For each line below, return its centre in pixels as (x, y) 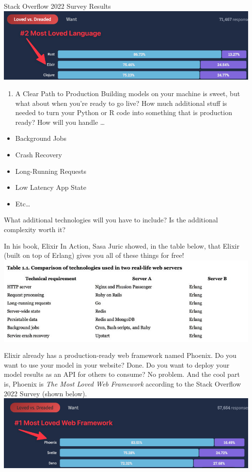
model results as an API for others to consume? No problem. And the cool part (122, 374)
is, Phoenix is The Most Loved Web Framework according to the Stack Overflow (123, 384)
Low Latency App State (51, 187)
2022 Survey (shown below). (46, 393)
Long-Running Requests (51, 171)
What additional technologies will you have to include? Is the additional (111, 220)
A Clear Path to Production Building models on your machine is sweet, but (128, 93)
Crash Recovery (39, 154)
